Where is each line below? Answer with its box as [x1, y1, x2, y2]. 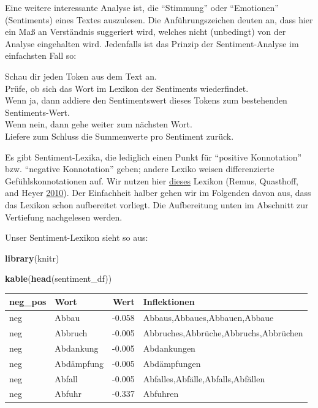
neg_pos [9, 295, 47, 308]
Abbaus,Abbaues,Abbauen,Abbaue [143, 311, 274, 324]
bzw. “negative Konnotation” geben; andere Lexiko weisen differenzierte [5, 162, 274, 175]
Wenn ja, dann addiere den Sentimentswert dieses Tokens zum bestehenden [5, 94, 287, 107]
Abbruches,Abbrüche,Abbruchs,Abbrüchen [143, 327, 303, 339]
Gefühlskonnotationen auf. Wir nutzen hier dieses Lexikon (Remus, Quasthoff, [5, 174, 298, 187]
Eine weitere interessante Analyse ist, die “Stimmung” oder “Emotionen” [5, 1, 279, 13]
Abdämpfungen [143, 357, 201, 369]
